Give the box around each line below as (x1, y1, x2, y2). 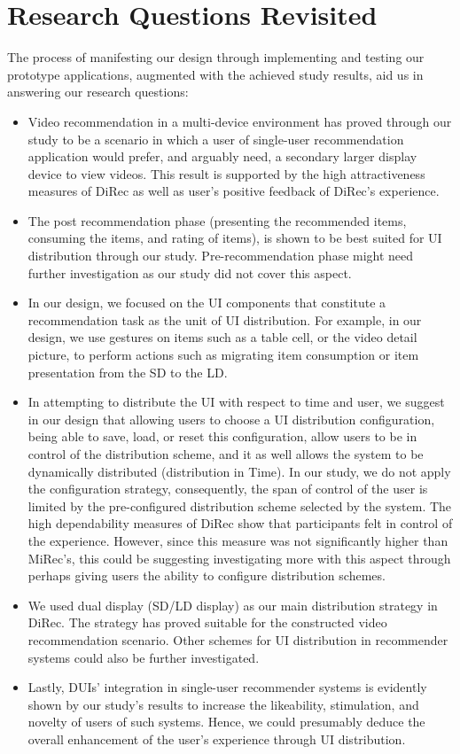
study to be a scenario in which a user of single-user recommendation (27, 129, 404, 148)
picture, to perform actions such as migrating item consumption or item (27, 346, 419, 364)
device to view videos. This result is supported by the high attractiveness (27, 164, 425, 183)
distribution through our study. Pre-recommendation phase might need (27, 246, 414, 265)
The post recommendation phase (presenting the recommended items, (27, 211, 407, 229)
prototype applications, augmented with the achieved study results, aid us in (7, 65, 424, 83)
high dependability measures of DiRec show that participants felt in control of (27, 514, 453, 532)
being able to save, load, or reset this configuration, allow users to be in (27, 427, 417, 446)
